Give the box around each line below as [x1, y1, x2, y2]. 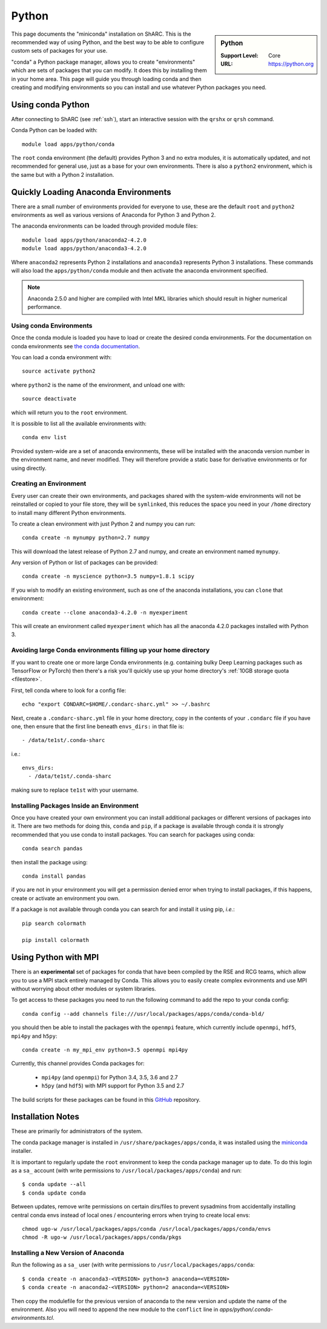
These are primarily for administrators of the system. [11, 1127, 143, 1135]
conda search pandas [22, 845, 83, 852]
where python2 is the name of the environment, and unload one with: [11, 381, 186, 388]
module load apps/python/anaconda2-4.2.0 [22, 236, 147, 244]
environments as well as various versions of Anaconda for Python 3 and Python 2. [11, 211, 216, 219]
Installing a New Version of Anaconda [11, 1248, 124, 1257]
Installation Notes [11, 1112, 80, 1122]
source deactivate [22, 396, 77, 402]
